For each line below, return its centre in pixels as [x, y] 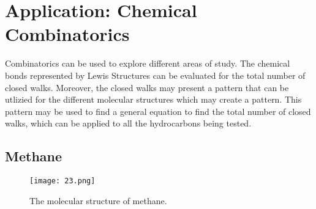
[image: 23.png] [62, 181]
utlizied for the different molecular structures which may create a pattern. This [153, 99]
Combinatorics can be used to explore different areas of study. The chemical [148, 63]
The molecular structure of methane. [98, 200]
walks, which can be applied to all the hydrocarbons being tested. [128, 123]
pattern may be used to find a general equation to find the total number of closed [158, 111]
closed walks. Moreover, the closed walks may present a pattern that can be [147, 87]
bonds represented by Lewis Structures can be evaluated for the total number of [155, 75]
